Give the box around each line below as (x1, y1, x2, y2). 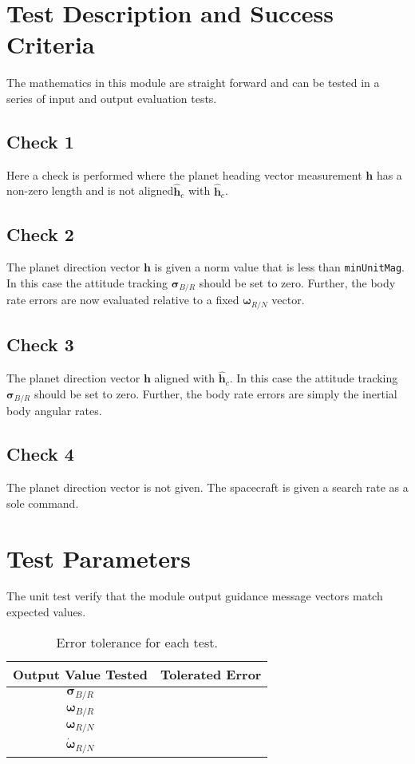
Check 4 (6, 441, 74, 466)
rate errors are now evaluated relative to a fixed (6, 291, 239, 308)
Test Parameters (6, 541, 191, 574)
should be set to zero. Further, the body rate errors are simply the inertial (34, 385, 397, 402)
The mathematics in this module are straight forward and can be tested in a (6, 74, 380, 91)
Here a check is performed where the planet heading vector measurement (6, 166, 362, 183)
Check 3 (6, 332, 74, 357)
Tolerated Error (160, 664, 262, 683)
